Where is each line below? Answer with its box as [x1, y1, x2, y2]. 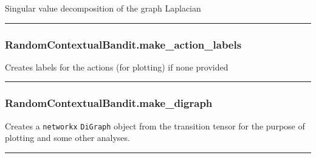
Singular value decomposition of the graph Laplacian [5, 2, 201, 14]
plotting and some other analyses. [5, 131, 130, 144]
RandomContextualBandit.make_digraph [5, 95, 213, 111]
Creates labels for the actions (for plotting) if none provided [5, 60, 228, 73]
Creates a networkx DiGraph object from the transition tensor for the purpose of [5, 119, 305, 132]
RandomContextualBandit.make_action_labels [5, 36, 242, 52]
